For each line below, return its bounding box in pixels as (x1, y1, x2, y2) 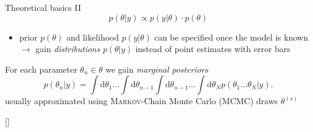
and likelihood (66, 30, 119, 43)
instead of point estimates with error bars (135, 42, 290, 55)
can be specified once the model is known (154, 30, 308, 43)
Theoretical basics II (5, 1, 82, 13)
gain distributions (35, 42, 100, 55)
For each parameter (5, 62, 77, 75)
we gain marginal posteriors (105, 62, 208, 75)
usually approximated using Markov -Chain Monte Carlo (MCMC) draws (5, 94, 278, 107)
